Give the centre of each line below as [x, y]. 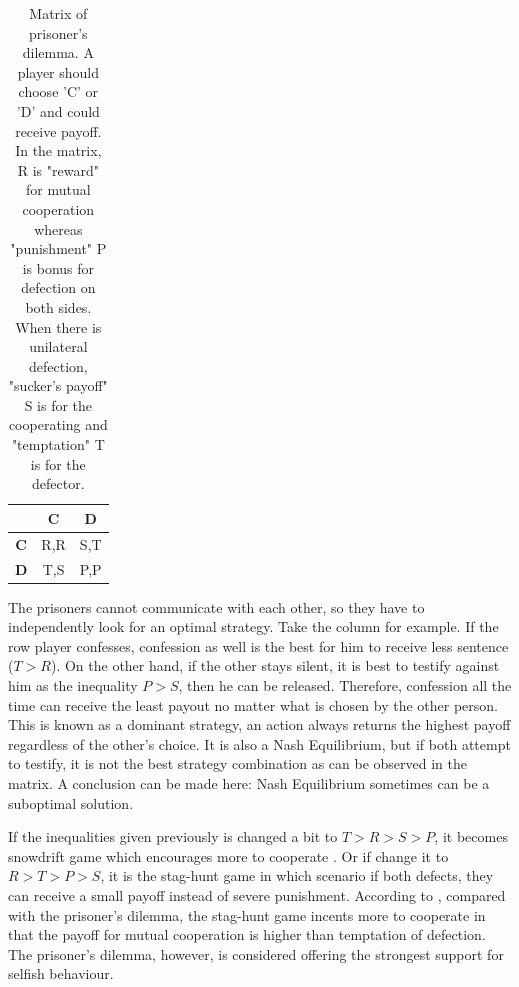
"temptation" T [58, 444]
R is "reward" [58, 169]
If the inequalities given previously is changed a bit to [173, 836]
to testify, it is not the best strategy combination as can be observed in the [238, 763]
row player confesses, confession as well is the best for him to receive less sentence [258, 645]
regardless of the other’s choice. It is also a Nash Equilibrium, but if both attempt [259, 743]
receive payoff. [58, 130]
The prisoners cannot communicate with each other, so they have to [216, 606]
